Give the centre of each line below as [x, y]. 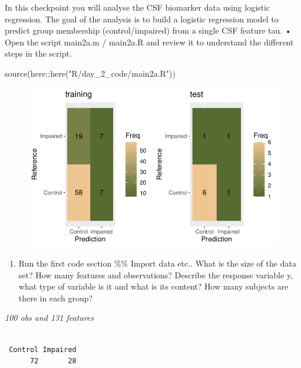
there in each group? [56, 298]
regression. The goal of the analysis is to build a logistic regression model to [142, 19]
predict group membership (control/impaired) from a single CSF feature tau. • [148, 30]
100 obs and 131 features [49, 318]
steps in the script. [38, 53]
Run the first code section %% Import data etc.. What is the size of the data [157, 263]
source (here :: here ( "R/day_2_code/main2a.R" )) [90, 73]
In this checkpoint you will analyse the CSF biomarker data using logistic [138, 7]
